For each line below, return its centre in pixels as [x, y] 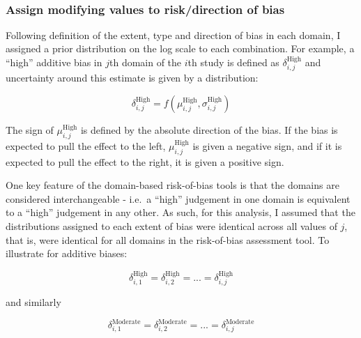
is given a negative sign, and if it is [267, 145]
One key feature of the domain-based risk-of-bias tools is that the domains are [172, 185]
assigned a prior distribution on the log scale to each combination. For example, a [180, 48]
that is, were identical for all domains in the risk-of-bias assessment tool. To [168, 239]
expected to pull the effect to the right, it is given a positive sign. [145, 161]
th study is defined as [233, 62]
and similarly [33, 302]
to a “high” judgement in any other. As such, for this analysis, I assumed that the [180, 212]
